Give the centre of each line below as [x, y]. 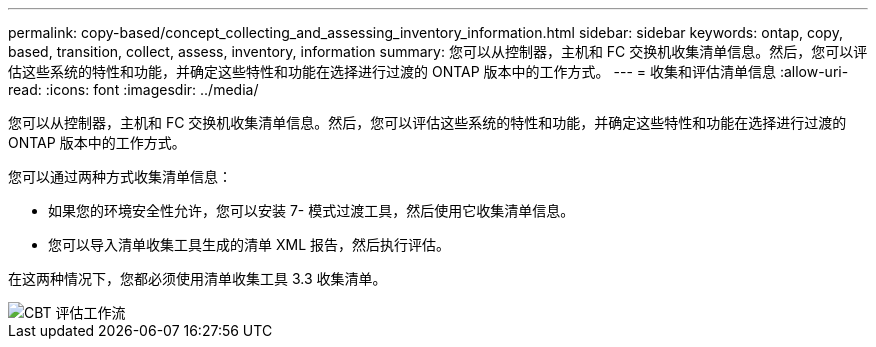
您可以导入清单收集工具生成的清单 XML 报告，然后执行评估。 [249, 244]
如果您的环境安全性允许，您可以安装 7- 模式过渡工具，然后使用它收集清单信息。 [311, 210]
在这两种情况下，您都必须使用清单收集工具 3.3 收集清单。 [197, 278]
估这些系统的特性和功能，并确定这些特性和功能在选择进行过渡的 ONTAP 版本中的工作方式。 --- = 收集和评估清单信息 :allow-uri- [428, 71]
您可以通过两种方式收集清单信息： [120, 176]
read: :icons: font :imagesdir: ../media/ [133, 89]
